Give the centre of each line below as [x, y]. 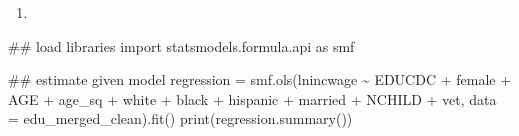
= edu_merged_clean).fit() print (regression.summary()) [180, 118]
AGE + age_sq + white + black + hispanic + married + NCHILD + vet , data [252, 98]
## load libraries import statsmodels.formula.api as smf [181, 45]
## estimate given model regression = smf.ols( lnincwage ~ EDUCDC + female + [260, 79]
